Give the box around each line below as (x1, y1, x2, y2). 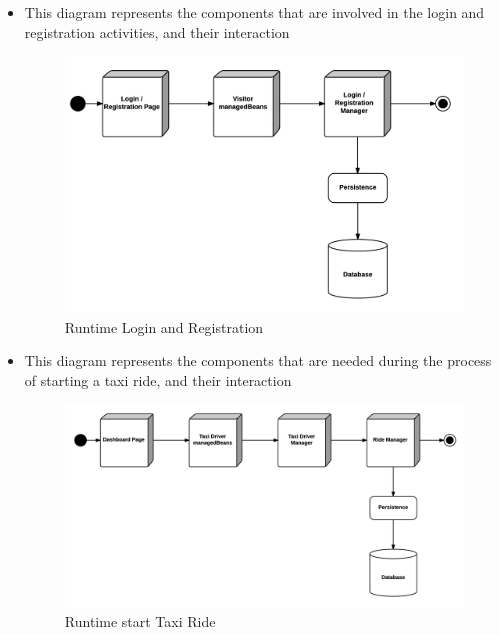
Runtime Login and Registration (64, 316, 264, 337)
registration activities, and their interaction (24, 21, 290, 42)
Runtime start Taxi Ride (64, 611, 216, 632)
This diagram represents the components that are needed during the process (24, 350, 492, 371)
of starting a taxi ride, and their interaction (24, 369, 292, 390)
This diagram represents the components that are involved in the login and (24, 2, 485, 22)
